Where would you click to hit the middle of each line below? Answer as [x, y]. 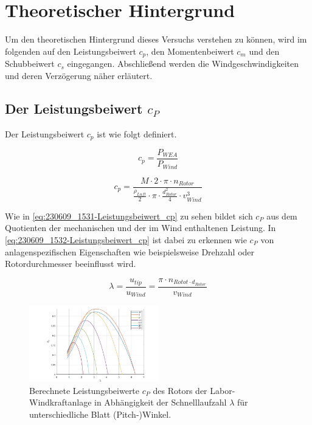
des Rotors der [180, 390]
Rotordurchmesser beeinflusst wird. [71, 264]
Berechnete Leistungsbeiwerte [85, 390]
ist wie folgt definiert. [137, 133]
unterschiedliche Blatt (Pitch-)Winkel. [100, 414]
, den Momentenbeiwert [190, 51]
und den [264, 51]
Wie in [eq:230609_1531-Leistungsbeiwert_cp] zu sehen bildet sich [129, 216]
